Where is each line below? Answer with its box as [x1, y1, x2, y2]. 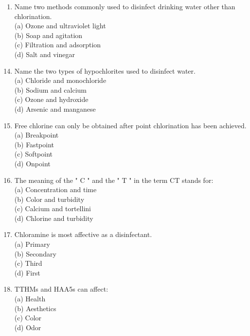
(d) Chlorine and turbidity [14, 213, 93, 223]
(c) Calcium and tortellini [14, 203, 91, 214]
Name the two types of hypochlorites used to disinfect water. [14, 65, 196, 76]
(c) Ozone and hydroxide [14, 94, 89, 104]
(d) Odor [14, 322, 41, 332]
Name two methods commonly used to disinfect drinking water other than [14, 1, 235, 11]
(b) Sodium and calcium [14, 84, 87, 95]
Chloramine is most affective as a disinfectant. [14, 229, 152, 239]
